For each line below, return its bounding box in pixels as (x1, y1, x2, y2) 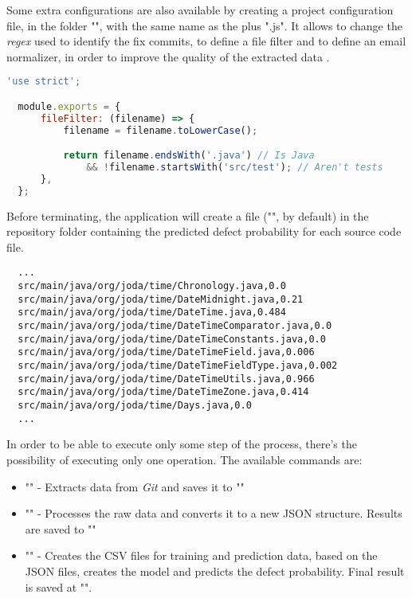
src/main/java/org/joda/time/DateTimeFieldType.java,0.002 (18, 360, 338, 372)
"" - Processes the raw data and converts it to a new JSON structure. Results (25, 505, 402, 522)
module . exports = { (18, 100, 121, 112)
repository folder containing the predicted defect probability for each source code (6, 223, 402, 240)
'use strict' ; (6, 76, 81, 88)
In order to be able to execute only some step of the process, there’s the (6, 436, 357, 452)
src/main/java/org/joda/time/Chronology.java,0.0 (18, 280, 286, 292)
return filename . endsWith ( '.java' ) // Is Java (63, 150, 315, 162)
